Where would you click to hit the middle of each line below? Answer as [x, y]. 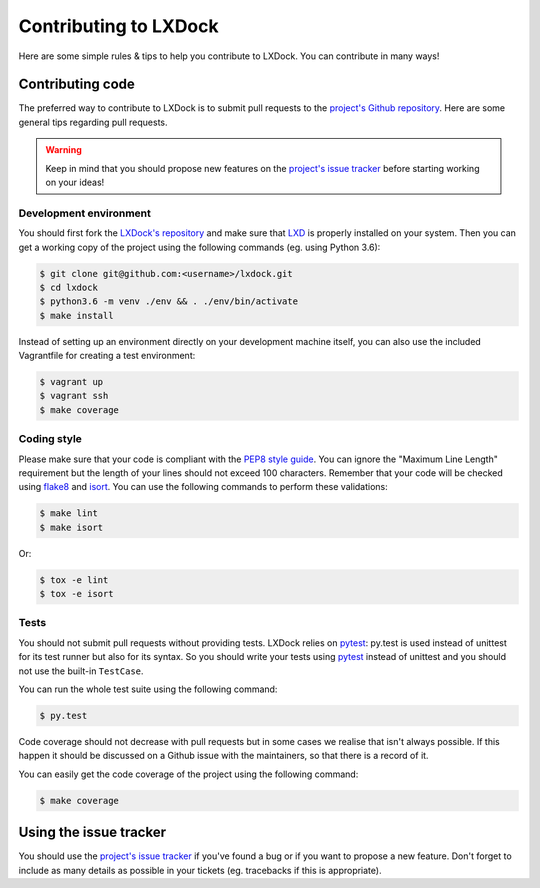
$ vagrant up [71, 382]
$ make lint [69, 513]
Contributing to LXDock [118, 26]
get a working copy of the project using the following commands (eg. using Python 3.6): [199, 247]
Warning [63, 150]
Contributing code [76, 84]
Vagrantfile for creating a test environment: [107, 356]
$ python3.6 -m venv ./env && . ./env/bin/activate [169, 301]
